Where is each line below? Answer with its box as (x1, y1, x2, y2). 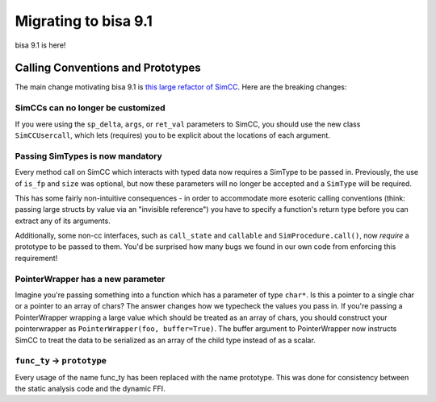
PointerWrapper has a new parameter (15, 273, 166, 284)
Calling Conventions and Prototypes (15, 61, 201, 75)
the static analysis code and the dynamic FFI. (15, 383, 166, 394)
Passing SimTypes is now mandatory (15, 150, 163, 161)
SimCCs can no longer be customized (15, 102, 166, 114)
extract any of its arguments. (15, 216, 111, 226)
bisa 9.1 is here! (15, 40, 66, 50)
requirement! (15, 253, 58, 263)
